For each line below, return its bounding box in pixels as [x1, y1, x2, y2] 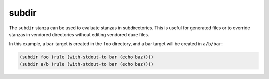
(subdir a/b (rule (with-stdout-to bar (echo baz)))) [19, 61, 154, 67]
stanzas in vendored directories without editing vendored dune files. [9, 31, 149, 37]
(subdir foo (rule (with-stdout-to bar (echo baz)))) [19, 54, 154, 60]
